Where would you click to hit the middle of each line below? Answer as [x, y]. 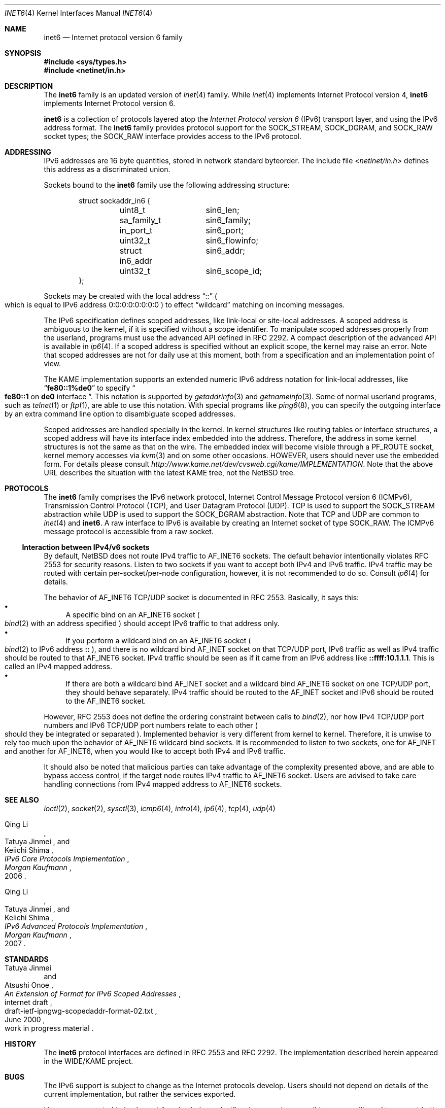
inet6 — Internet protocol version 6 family [113, 37]
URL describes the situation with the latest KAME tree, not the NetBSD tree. [169, 473]
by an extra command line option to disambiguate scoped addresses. [120, 414]
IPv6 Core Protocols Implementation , [67, 859]
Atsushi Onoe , [29, 985]
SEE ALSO [22, 800]
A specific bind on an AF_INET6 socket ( [133, 615]
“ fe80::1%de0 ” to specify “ [90, 388]
